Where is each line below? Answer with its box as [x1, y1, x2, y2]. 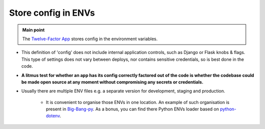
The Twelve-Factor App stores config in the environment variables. [22, 36, 158, 42]
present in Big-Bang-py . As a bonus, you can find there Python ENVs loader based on [46, 106, 219, 112]
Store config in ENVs [9, 7, 95, 18]
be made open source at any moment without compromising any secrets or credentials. [21, 79, 204, 85]
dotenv [46, 113, 60, 119]
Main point [22, 27, 45, 33]
